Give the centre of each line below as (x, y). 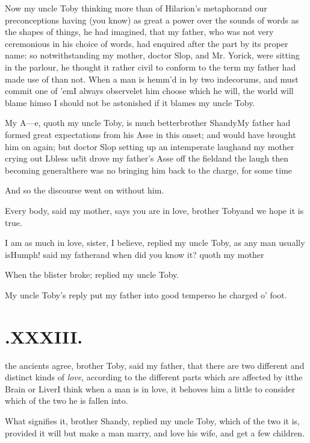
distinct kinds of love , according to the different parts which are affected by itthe (154, 377)
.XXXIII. (44, 336)
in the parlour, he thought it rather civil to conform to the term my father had (150, 67)
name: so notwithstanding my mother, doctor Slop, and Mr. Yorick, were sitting (152, 55)
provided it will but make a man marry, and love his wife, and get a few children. (155, 432)
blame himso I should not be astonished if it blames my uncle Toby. (130, 102)
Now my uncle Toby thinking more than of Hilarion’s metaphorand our (136, 8)
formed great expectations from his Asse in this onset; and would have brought (150, 134)
